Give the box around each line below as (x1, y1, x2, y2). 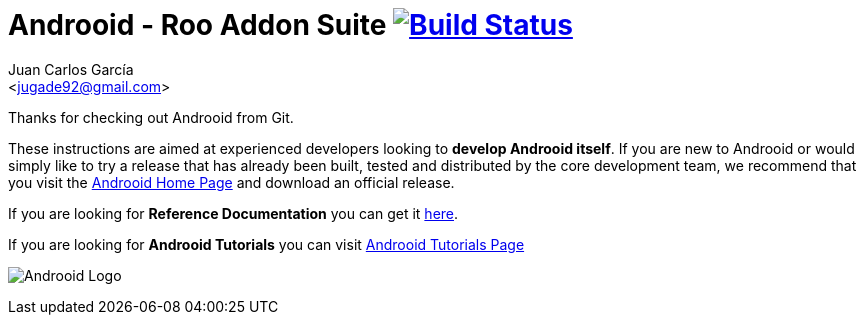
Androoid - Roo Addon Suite (8, 8, 387, 42)
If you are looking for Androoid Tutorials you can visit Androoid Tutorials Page (8, 235, 525, 253)
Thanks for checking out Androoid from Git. (8, 108, 294, 126)
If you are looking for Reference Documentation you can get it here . (8, 204, 459, 222)
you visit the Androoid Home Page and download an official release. (8, 173, 455, 191)
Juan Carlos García (8, 60, 134, 78)
